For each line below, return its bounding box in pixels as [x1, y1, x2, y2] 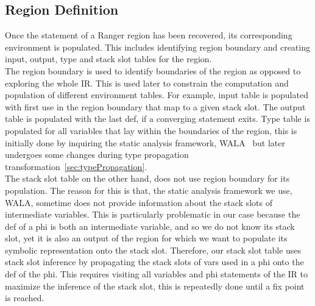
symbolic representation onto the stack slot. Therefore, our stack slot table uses [5, 243, 302, 256]
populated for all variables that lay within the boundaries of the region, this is [5, 124, 297, 137]
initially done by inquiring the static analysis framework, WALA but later [5, 136, 285, 149]
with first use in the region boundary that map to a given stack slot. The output [5, 100, 306, 113]
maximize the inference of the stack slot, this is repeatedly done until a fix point [5, 279, 305, 292]
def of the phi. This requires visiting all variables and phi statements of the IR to [5, 268, 308, 280]
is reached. [5, 291, 44, 304]
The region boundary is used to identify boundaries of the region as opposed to [5, 64, 301, 77]
